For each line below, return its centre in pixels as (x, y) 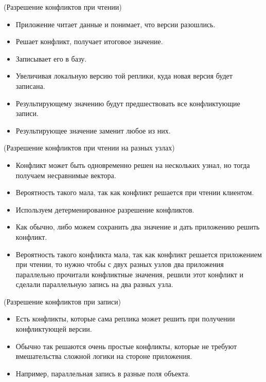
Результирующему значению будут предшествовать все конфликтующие (128, 103)
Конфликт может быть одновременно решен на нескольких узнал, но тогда (133, 165)
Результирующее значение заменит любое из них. (93, 130)
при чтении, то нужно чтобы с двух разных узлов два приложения (120, 264)
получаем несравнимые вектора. (66, 175)
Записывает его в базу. (51, 58)
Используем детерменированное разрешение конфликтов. (105, 209)
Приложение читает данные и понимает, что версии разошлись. (116, 24)
